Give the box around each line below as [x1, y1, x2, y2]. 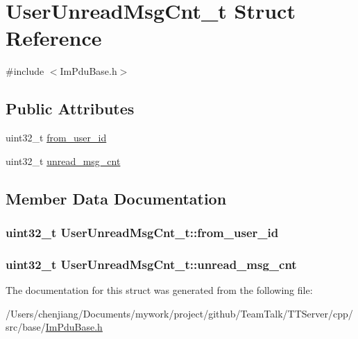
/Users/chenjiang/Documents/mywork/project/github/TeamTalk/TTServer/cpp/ [6, 306, 353, 320]
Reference [6, 24, 102, 52]
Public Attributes [6, 98, 135, 119]
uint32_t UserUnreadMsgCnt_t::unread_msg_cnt [6, 255, 297, 272]
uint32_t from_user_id [6, 130, 107, 145]
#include [6, 64, 44, 78]
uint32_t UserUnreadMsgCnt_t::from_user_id [6, 224, 279, 241]
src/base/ [6, 320, 46, 334]
